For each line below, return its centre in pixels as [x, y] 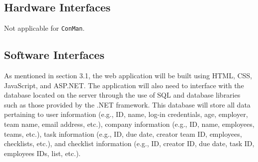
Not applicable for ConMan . [44, 28]
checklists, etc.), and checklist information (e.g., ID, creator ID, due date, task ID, [129, 143]
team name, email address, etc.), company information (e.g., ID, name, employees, [129, 124]
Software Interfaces [54, 55]
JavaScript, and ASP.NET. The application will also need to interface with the [124, 85]
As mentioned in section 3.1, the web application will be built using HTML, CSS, [128, 76]
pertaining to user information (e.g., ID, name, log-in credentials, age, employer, [126, 114]
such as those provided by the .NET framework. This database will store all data [127, 104]
